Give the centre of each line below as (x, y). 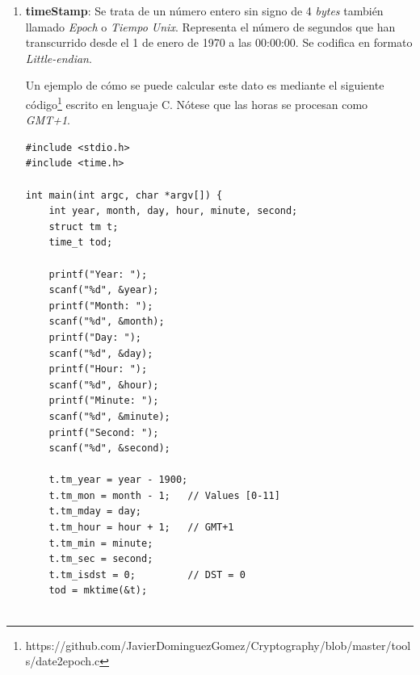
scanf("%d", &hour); (104, 385)
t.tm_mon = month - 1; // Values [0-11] (164, 495)
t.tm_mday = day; (95, 511)
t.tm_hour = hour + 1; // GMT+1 (141, 528)
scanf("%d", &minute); (109, 416)
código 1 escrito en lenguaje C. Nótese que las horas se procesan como (197, 103)
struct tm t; (84, 226)
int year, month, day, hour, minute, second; (173, 211)
